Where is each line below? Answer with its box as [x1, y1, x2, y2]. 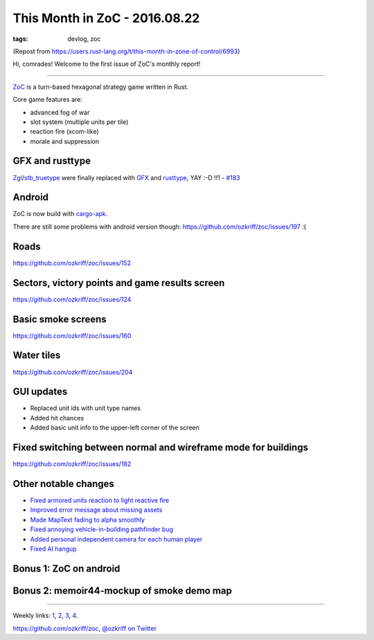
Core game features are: [12, 96, 82, 104]
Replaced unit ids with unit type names [30, 404, 141, 412]
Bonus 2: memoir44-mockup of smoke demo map [12, 585, 232, 596]
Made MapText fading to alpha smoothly [30, 515, 145, 524]
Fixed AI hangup [30, 544, 77, 553]
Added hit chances [30, 414, 84, 422]
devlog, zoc [67, 35, 101, 43]
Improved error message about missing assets [30, 506, 163, 514]
